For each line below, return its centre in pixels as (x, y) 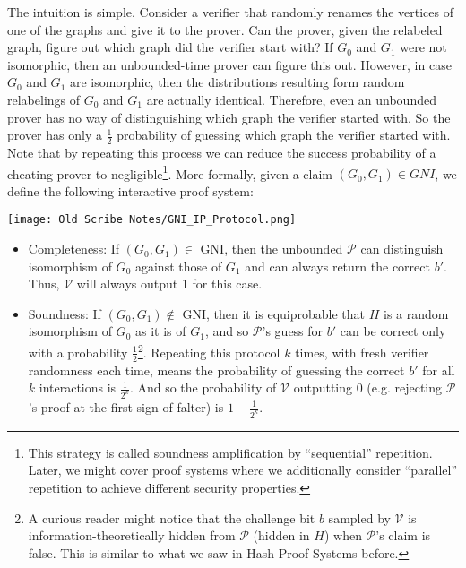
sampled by (359, 517)
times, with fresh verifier (362, 352)
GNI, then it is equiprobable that (274, 313)
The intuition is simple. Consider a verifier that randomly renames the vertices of (230, 12)
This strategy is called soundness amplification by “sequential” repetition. (230, 452)
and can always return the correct (337, 266)
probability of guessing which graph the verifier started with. (284, 135)
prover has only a (55, 135)
